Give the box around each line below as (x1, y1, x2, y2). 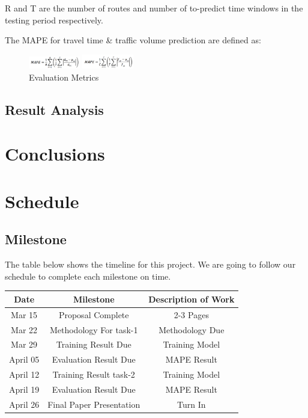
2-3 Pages (174, 308, 209, 321)
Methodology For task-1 (49, 323, 138, 336)
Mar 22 (11, 323, 38, 336)
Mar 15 (11, 308, 38, 321)
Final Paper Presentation (47, 398, 140, 410)
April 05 (9, 353, 40, 366)
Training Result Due (56, 338, 131, 351)
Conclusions (5, 141, 105, 166)
